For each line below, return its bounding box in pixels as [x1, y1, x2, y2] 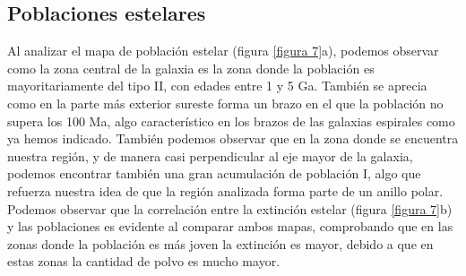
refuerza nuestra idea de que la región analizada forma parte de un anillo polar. [7, 181, 444, 200]
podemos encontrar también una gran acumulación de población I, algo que [7, 164, 421, 183]
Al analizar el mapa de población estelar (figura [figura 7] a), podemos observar [7, 41, 439, 60]
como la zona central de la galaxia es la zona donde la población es [7, 58, 375, 77]
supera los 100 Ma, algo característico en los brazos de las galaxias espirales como [7, 111, 455, 130]
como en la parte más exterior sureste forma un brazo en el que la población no [7, 93, 444, 112]
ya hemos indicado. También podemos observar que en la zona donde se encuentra [7, 129, 459, 148]
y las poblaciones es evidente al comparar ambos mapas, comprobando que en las [7, 217, 453, 236]
